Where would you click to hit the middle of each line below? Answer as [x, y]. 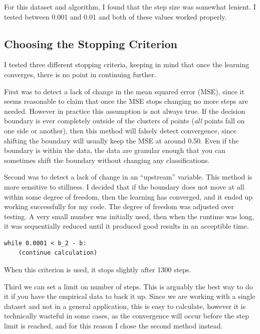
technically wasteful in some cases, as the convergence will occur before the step [126, 316]
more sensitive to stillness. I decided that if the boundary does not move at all [124, 186]
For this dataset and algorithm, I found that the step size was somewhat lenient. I [130, 7]
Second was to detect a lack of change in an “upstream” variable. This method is [128, 177]
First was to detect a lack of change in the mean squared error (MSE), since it [124, 91]
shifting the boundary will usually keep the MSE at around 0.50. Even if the [121, 140]
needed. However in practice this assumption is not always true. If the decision [125, 111]
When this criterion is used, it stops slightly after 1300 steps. [98, 270]
